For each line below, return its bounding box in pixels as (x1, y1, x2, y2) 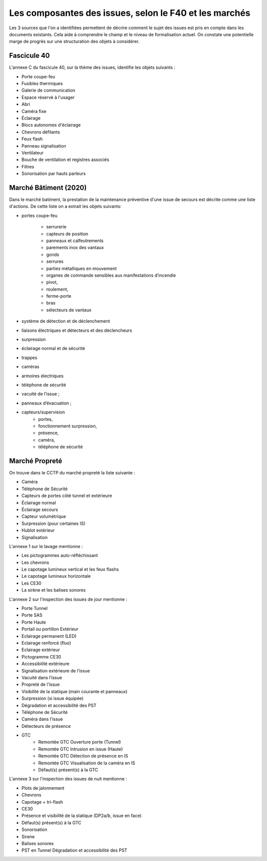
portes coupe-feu (21, 212, 58, 218)
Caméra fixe (21, 108, 46, 114)
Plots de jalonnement (21, 785, 65, 791)
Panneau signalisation (21, 143, 66, 149)
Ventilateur (21, 150, 44, 155)
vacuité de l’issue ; (21, 391, 60, 397)
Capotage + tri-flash (21, 799, 63, 805)
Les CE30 (21, 580, 42, 586)
